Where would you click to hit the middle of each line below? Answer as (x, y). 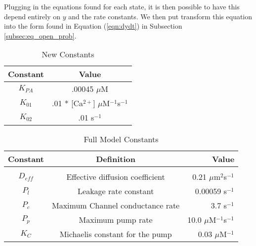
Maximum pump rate (116, 220)
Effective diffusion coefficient (116, 177)
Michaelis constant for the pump (116, 234)
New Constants (68, 54)
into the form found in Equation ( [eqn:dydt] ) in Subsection (93, 26)
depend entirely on (32, 16)
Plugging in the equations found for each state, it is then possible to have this (122, 6)
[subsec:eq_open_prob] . (40, 35)
